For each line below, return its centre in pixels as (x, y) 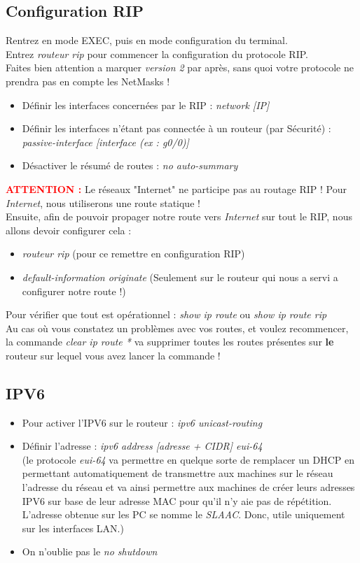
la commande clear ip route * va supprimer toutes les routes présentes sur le (170, 342)
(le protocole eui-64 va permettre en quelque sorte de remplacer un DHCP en (188, 459)
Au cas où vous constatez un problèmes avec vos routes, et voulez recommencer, (177, 328)
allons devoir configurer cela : (69, 230)
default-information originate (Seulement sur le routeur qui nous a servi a (180, 277)
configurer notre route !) (74, 291)
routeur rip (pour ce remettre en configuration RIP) (133, 254)
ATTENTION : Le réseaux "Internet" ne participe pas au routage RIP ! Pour (176, 188)
